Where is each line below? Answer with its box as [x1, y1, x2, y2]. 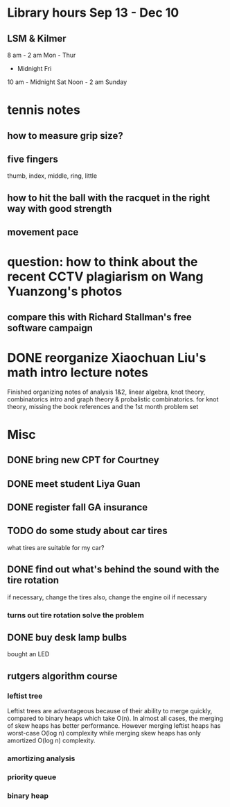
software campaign [7, 322, 94, 334]
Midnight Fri [17, 65, 52, 72]
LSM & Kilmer [7, 33, 67, 44]
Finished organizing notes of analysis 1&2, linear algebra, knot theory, [7, 388, 206, 396]
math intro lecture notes [7, 365, 149, 380]
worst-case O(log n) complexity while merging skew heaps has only [7, 729, 201, 738]
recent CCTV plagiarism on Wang [7, 269, 204, 285]
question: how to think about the [7, 254, 198, 270]
